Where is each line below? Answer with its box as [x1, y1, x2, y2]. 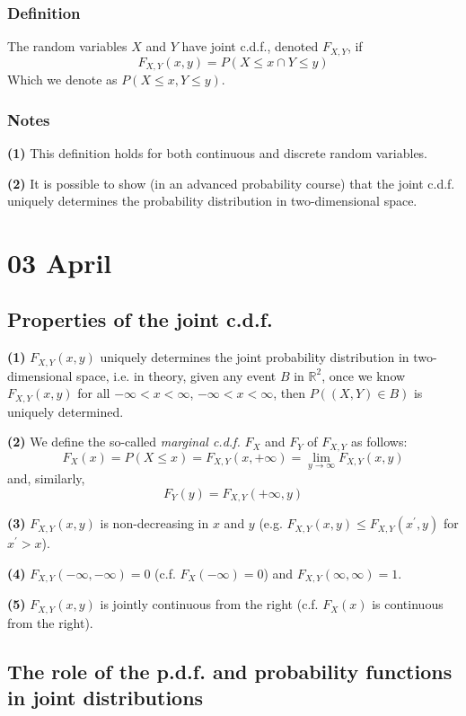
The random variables [7, 37, 127, 56]
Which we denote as [7, 70, 118, 89]
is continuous [372, 595, 444, 614]
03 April [7, 243, 112, 280]
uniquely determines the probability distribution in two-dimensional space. [7, 191, 418, 210]
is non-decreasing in [100, 514, 209, 533]
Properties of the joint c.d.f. [7, 305, 273, 333]
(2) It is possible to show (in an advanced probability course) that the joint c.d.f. [7, 173, 455, 192]
